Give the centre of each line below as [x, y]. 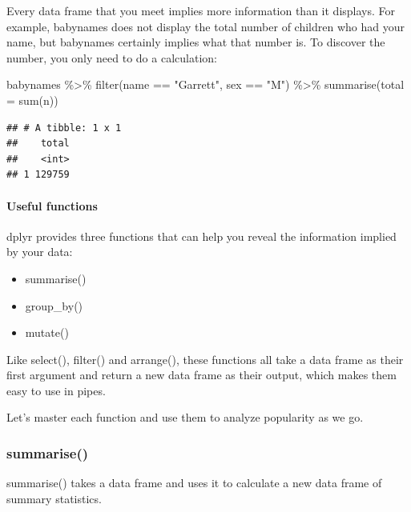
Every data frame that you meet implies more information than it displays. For [201, 10]
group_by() [54, 305]
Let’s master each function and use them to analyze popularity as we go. [185, 417]
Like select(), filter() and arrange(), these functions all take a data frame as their [205, 359]
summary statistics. [54, 498]
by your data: [40, 252]
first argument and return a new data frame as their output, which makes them [201, 375]
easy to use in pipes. [56, 390]
